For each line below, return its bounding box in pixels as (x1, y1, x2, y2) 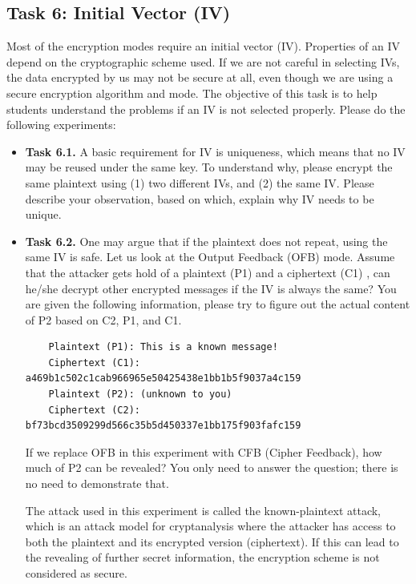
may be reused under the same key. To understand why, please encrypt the (25, 159, 393, 175)
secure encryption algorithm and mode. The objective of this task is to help (6, 84, 378, 101)
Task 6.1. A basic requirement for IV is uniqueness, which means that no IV (25, 143, 406, 159)
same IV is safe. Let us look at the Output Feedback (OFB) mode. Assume (25, 248, 395, 265)
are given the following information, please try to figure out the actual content (25, 296, 410, 312)
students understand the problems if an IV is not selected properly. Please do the (6, 100, 406, 117)
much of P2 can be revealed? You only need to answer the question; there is (25, 459, 398, 476)
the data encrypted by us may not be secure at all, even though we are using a (6, 69, 394, 86)
